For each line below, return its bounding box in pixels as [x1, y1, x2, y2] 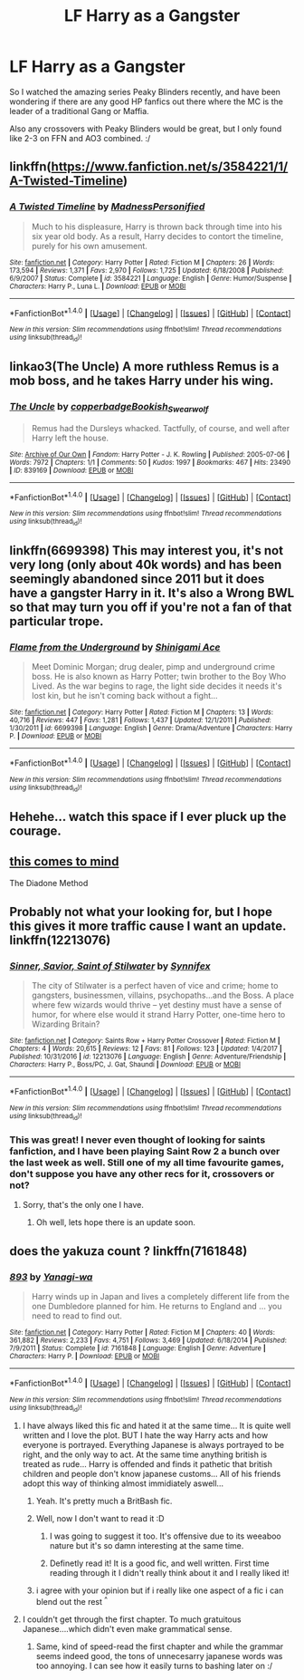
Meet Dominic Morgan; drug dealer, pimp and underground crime [31, 661, 276, 672]
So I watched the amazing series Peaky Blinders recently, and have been [9, 86, 280, 97]
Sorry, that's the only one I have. [22, 1200, 145, 1211]
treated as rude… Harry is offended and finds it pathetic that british [22, 1459, 273, 1470]
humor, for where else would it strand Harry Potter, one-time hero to [31, 1009, 286, 1020]
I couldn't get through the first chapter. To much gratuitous [22, 1614, 242, 1625]
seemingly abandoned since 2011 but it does [9, 571, 265, 586]
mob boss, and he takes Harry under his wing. [9, 373, 274, 388]
